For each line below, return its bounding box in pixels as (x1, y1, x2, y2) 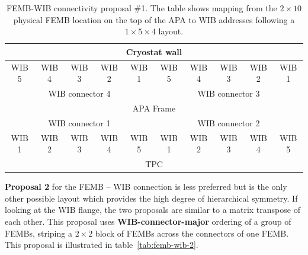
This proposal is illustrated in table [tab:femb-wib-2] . (5, 238, 198, 251)
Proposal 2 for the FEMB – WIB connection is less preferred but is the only (5, 180, 287, 193)
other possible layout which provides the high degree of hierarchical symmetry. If (5, 192, 298, 204)
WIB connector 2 (197, 116, 260, 129)
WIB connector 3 (197, 87, 260, 100)
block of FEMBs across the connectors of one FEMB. (95, 227, 289, 239)
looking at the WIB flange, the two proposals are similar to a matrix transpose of (5, 203, 300, 216)
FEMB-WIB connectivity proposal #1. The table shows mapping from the (6, 2, 277, 14)
